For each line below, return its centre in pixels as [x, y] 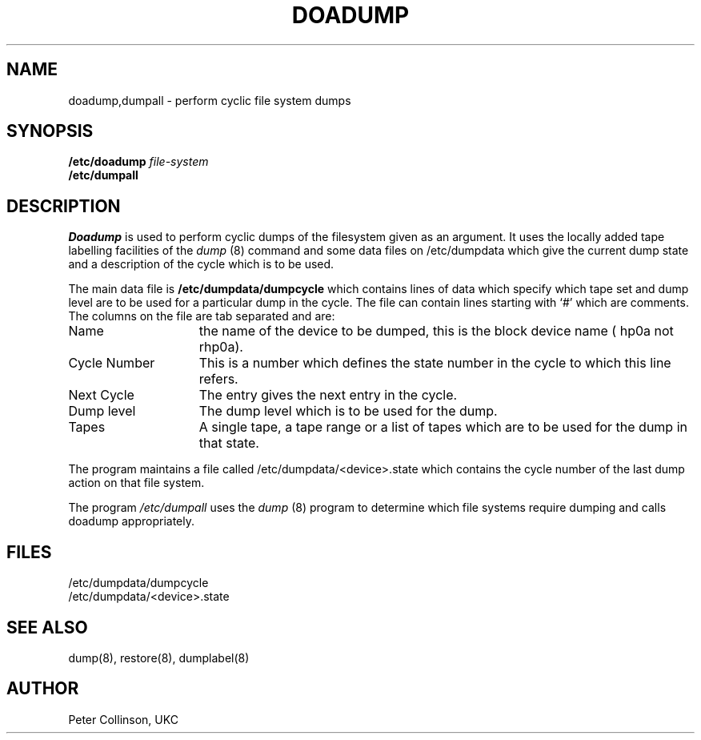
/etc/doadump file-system [138, 162]
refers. [218, 379]
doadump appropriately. [131, 521]
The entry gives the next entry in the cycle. [328, 395]
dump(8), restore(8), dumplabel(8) [159, 658]
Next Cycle [101, 395]
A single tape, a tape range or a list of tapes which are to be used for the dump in [443, 427]
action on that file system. [136, 483]
